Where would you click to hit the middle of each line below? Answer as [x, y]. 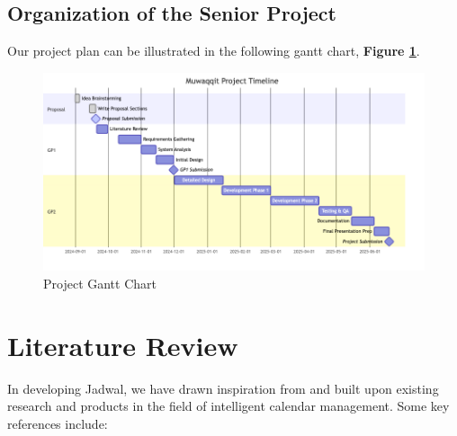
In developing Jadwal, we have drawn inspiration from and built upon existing [223, 388]
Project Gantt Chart [100, 284]
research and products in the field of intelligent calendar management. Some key [228, 406]
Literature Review [123, 345]
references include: [58, 423]
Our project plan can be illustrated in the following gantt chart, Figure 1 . [214, 51]
